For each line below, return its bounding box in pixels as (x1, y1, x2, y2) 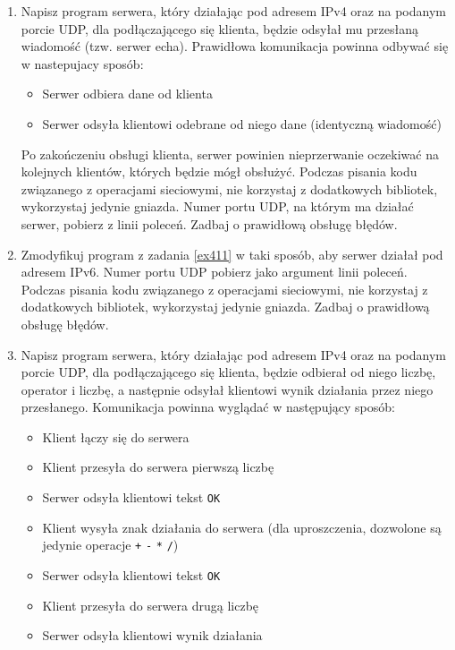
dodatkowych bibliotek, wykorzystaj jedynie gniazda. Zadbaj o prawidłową (21, 297, 430, 316)
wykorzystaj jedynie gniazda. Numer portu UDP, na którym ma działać (21, 197, 414, 216)
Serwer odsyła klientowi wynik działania (42, 626, 263, 645)
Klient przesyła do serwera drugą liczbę (42, 595, 259, 614)
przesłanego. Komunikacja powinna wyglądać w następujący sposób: (21, 398, 395, 416)
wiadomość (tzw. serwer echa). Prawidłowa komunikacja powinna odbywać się (21, 37, 449, 56)
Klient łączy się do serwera (42, 427, 190, 446)
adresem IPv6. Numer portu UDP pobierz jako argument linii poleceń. (21, 262, 408, 281)
